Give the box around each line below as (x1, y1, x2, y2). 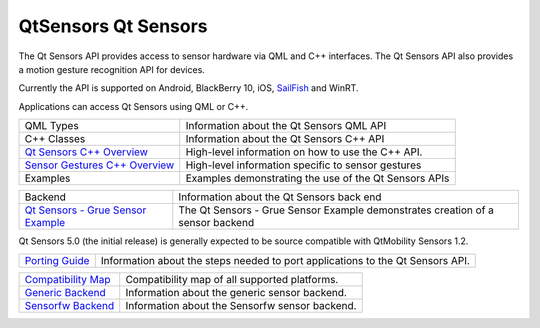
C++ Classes (24, 132, 86, 146)
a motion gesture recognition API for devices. (18, 63, 205, 75)
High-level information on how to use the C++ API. (185, 145, 423, 159)
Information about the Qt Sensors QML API (185, 119, 387, 133)
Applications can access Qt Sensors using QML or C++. (18, 100, 249, 112)
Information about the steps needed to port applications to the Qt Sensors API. (100, 253, 470, 267)
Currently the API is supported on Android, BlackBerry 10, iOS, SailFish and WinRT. (18, 82, 359, 94)
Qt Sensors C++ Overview (24, 145, 149, 159)
